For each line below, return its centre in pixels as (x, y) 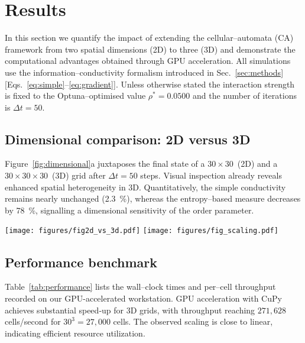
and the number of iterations (245, 96)
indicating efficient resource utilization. (75, 333)
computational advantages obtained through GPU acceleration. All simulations (148, 61)
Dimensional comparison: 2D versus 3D (128, 139)
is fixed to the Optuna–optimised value (75, 96)
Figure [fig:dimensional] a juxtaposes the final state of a (105, 164)
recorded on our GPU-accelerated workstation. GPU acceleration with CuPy (143, 298)
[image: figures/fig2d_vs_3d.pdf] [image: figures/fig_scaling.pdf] (142, 231)
